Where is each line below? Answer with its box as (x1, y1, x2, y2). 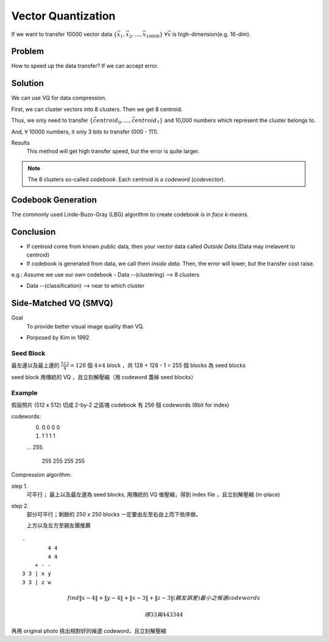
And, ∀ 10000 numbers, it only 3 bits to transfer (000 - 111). (11, 128, 159, 135)
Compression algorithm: (11, 471, 72, 479)
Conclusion (11, 226, 56, 237)
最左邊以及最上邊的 (11, 362, 60, 369)
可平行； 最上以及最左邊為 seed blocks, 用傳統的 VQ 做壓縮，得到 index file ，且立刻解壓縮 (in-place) (26, 491, 280, 498)
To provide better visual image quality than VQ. (26, 323, 144, 330)
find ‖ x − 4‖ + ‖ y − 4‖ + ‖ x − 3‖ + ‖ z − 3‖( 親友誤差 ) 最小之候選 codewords (67, 594, 261, 601)
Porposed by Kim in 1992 (26, 334, 90, 341)
